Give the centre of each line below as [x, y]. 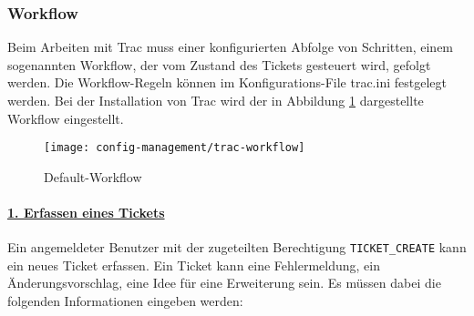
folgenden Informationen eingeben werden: [125, 301]
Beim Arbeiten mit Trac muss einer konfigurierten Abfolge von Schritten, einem [231, 47]
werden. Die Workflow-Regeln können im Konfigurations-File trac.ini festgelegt [227, 82]
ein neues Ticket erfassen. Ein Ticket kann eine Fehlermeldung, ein [194, 265]
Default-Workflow [93, 176]
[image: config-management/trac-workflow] [175, 148]
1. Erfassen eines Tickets [86, 213]
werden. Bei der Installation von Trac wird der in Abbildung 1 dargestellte [216, 100]
